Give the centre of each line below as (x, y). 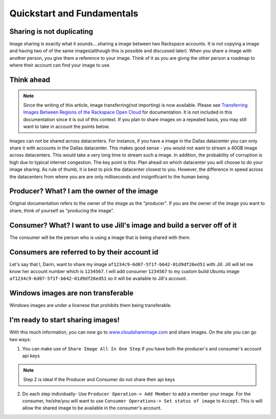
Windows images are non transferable (72, 293)
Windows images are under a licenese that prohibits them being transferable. (91, 305)
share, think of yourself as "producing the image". (62, 210)
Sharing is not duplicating (51, 31)
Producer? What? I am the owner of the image (84, 191)
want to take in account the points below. (66, 127)
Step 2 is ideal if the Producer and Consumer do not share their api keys (99, 380)
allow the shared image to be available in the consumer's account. (92, 408)
